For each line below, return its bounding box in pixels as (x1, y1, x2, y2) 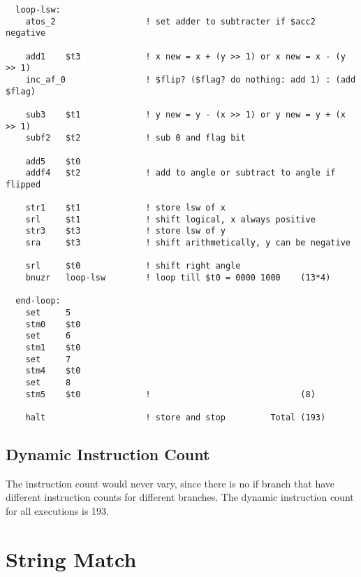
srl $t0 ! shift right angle (25, 261, 241, 271)
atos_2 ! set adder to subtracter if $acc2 (25, 16, 316, 27)
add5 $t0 (25, 156, 81, 166)
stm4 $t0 (25, 366, 81, 376)
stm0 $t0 (25, 319, 81, 329)
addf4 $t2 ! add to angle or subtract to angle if (25, 168, 336, 178)
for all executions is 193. (6, 504, 109, 518)
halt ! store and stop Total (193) (25, 412, 326, 422)
